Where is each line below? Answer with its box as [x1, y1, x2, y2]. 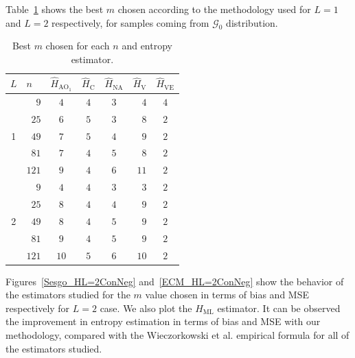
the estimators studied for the [5, 287, 130, 302]
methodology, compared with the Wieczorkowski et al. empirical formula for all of [5, 327, 350, 342]
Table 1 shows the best [5, 2, 104, 16]
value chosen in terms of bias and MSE [145, 287, 309, 302]
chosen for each [45, 38, 110, 53]
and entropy [122, 38, 172, 53]
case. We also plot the [100, 300, 192, 315]
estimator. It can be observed [217, 300, 341, 315]
